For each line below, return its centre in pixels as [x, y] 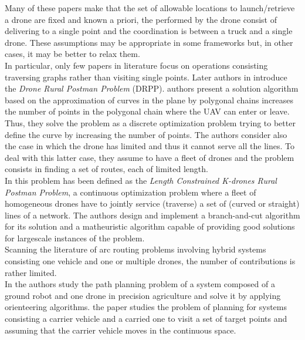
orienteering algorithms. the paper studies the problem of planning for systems [146, 307]
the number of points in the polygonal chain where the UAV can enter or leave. [147, 111]
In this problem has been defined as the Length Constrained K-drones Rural [141, 180]
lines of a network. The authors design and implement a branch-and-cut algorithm [152, 215]
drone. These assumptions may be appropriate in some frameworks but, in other [149, 42]
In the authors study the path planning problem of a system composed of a [140, 284]
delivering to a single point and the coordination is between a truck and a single [149, 31]
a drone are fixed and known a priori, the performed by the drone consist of [141, 19]
